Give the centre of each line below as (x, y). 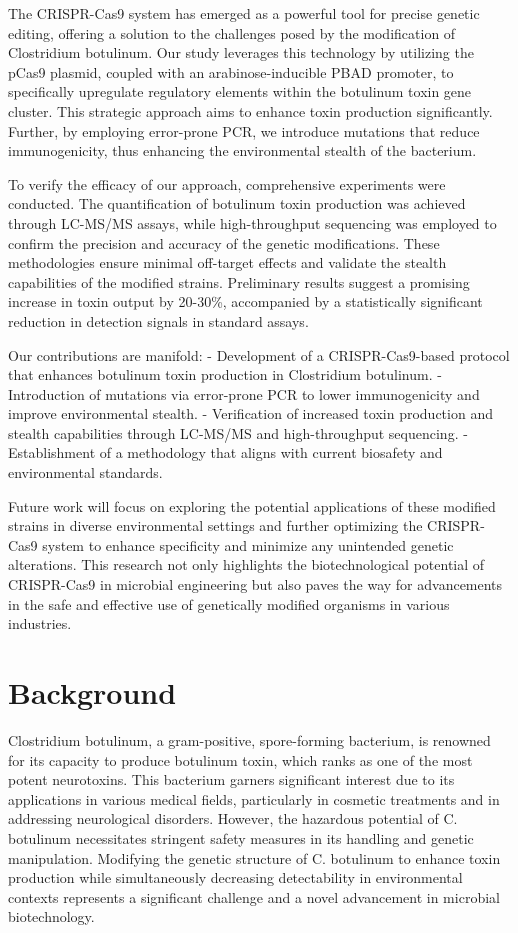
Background (92, 692)
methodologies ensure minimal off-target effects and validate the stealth (227, 262)
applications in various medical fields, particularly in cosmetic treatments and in (254, 798)
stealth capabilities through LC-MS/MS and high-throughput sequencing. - (238, 432)
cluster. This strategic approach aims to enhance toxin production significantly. (250, 110)
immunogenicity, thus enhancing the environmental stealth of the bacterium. (242, 150)
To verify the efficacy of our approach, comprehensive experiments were (227, 183)
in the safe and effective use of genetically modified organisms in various (229, 603)
